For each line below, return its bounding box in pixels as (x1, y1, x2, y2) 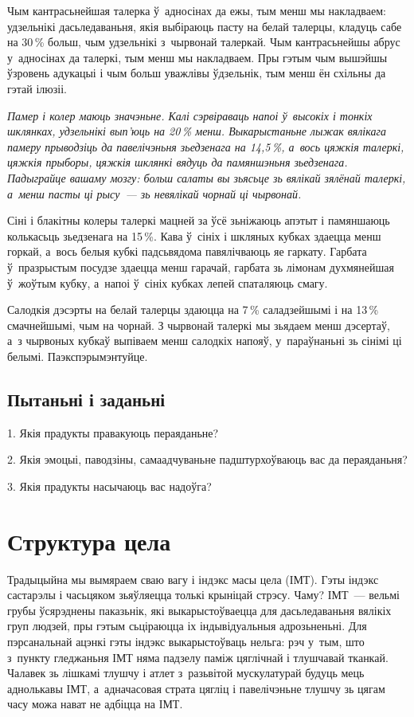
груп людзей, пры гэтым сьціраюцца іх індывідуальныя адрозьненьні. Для (7, 617, 367, 634)
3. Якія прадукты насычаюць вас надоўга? (7, 477, 212, 494)
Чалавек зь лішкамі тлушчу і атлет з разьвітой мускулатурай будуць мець (7, 664, 365, 681)
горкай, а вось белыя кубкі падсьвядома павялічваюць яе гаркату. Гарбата (7, 243, 367, 260)
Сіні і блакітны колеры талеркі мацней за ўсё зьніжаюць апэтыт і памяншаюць (7, 212, 390, 229)
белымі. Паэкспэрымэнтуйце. (7, 347, 148, 364)
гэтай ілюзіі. (7, 80, 67, 96)
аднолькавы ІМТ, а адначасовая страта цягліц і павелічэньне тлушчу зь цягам (7, 680, 385, 696)
